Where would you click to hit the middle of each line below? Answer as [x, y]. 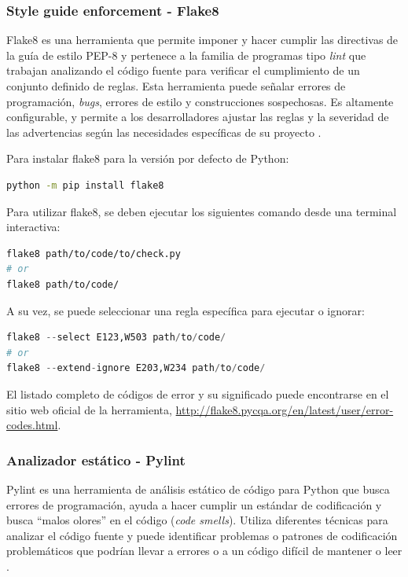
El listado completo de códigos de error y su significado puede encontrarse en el [198, 393]
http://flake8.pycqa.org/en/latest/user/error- [285, 409]
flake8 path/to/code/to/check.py [94, 254]
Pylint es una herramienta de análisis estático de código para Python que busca [198, 489]
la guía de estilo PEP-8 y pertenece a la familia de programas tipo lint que [186, 55]
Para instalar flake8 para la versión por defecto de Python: [148, 158]
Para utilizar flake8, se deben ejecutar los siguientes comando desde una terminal [202, 211]
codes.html [32, 425]
